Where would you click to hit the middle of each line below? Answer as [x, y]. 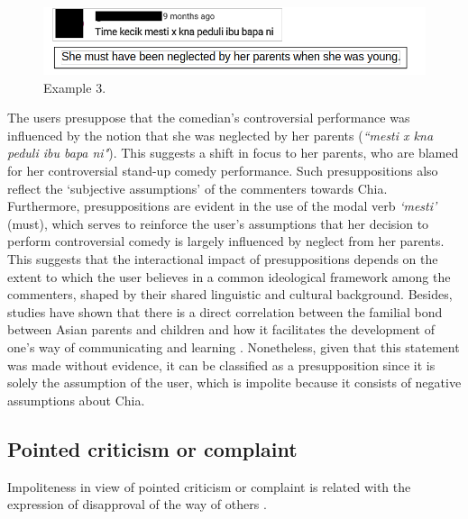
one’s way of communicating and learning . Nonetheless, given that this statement [234, 346]
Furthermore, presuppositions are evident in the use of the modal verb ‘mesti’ [222, 206]
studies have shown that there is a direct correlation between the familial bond [225, 311]
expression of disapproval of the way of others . [137, 504]
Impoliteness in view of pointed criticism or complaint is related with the [209, 486]
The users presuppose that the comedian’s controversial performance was [209, 118]
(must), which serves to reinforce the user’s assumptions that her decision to [218, 223]
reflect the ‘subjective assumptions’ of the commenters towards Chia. [197, 188]
